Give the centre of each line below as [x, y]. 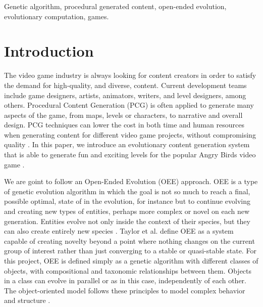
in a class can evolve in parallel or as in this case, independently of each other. [125, 280]
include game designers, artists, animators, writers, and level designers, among [125, 95]
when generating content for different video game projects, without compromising [130, 134]
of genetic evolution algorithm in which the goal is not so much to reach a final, [127, 191]
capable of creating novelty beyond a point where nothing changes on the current [129, 240]
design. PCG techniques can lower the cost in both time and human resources [124, 125]
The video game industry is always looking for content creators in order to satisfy [130, 75]
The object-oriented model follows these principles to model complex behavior [125, 290]
